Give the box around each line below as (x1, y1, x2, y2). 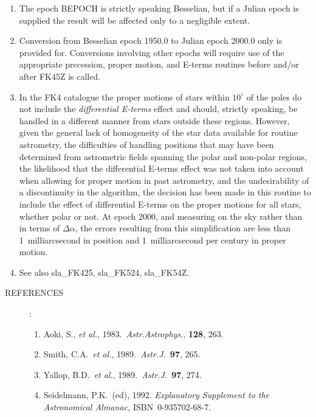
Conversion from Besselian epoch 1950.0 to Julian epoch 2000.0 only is (19, 34, 283, 47)
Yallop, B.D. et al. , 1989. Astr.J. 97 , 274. (43, 368, 202, 380)
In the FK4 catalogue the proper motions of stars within (19, 90, 230, 103)
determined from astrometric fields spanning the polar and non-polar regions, (19, 150, 307, 163)
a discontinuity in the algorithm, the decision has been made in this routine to (19, 186, 311, 198)
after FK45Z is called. (19, 69, 101, 82)
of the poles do (246, 90, 302, 103)
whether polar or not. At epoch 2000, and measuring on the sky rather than (19, 209, 303, 222)
